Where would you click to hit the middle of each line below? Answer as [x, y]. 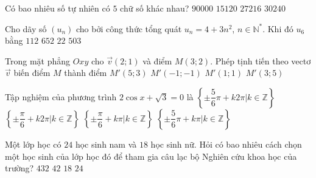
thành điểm [86, 73]
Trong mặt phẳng [38, 60]
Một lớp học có [33, 144]
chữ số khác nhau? [155, 8]
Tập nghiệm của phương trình [61, 96]
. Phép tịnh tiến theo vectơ [261, 60]
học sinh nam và [106, 144]
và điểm [157, 60]
